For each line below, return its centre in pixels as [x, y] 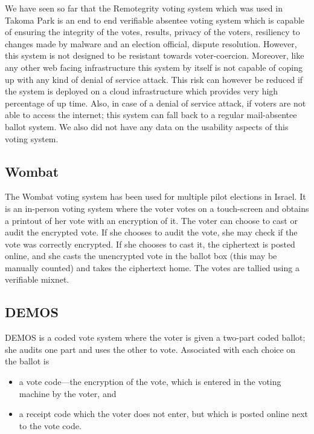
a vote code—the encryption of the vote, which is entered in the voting [150, 382]
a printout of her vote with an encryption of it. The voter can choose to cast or [151, 220]
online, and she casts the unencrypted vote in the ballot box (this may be [141, 256]
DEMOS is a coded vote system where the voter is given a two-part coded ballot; [155, 337]
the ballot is [27, 361]
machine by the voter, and [68, 393]
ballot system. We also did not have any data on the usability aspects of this [147, 126]
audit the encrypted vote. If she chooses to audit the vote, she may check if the [151, 232]
